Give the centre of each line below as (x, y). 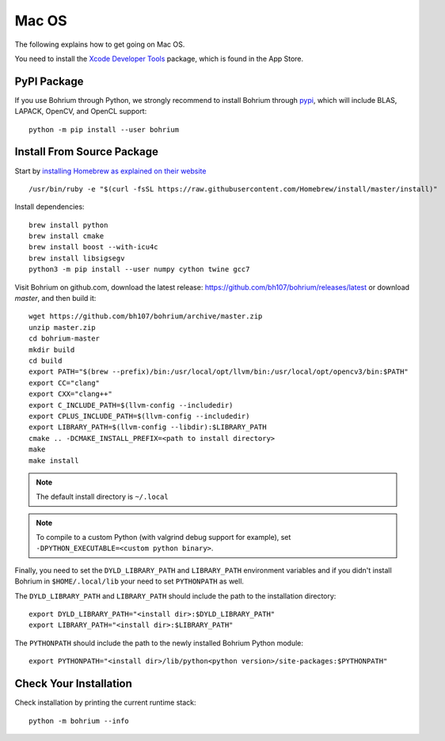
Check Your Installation (73, 684)
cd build (46, 361)
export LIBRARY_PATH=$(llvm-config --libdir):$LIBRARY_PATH (148, 427)
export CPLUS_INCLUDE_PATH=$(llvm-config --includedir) (139, 416)
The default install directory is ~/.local (103, 497)
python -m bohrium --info (79, 721)
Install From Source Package (86, 152)
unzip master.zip (62, 327)
